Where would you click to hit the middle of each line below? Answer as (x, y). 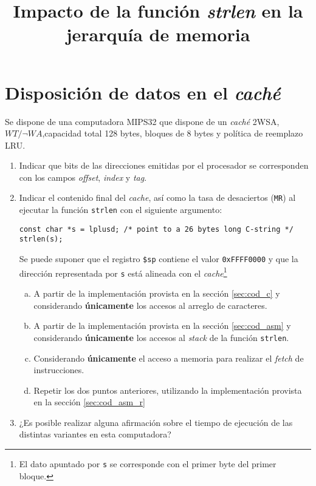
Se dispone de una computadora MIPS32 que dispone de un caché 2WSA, (142, 121)
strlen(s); (41, 239)
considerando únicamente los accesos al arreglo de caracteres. (150, 305)
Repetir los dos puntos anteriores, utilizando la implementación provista (168, 390)
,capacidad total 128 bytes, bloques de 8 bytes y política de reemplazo (173, 133)
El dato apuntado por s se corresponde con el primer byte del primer (148, 464)
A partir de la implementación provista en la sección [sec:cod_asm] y (162, 326)
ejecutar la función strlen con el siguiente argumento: (121, 210)
